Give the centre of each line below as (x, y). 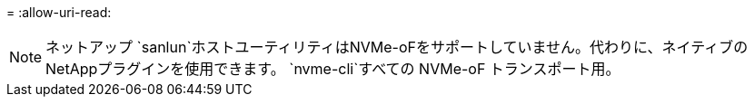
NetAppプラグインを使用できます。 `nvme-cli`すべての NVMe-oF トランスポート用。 (333, 69)
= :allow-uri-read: (59, 12)
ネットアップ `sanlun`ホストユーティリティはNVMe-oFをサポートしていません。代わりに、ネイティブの (397, 47)
